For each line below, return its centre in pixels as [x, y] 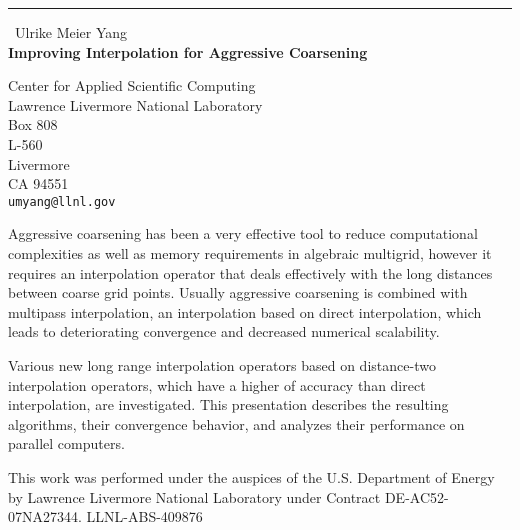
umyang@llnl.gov [62, 201]
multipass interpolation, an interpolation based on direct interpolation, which [245, 311]
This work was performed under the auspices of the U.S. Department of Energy [251, 476]
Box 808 [33, 124]
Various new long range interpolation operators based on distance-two [222, 364]
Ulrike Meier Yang [71, 32]
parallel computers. [66, 443]
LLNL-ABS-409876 [144, 516]
